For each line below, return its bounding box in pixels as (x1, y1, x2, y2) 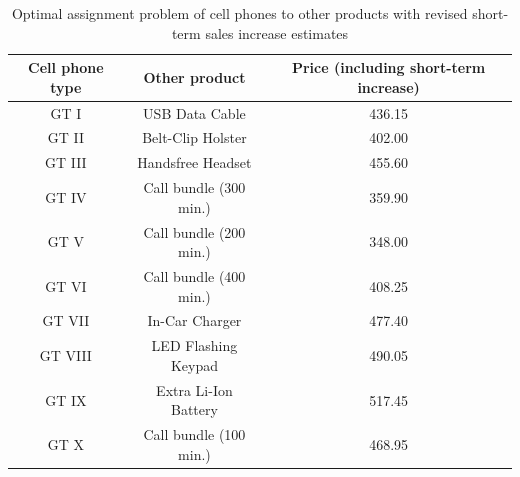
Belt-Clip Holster (142, 127, 247, 148)
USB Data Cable (143, 102, 246, 123)
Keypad (170, 354, 218, 375)
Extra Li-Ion (156, 379, 233, 400)
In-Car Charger (147, 310, 242, 331)
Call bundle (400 (143, 266, 246, 287)
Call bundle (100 (143, 424, 246, 445)
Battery (170, 399, 218, 420)
